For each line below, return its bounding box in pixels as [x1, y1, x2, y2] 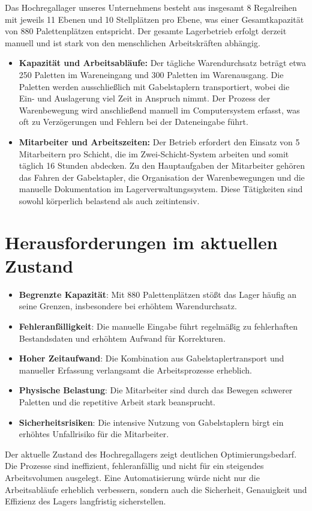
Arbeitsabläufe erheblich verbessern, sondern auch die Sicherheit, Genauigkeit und [5, 483, 307, 495]
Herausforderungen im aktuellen [5, 229, 278, 254]
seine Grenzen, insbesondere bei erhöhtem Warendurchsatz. [19, 300, 237, 312]
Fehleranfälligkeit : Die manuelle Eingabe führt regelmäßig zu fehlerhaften [19, 320, 298, 332]
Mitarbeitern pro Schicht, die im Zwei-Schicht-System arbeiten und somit [19, 147, 289, 160]
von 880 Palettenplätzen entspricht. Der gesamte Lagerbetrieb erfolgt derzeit [5, 25, 287, 37]
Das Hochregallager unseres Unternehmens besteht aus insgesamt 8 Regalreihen [5, 1, 297, 13]
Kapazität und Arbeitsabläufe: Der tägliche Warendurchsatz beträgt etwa [19, 56, 307, 69]
